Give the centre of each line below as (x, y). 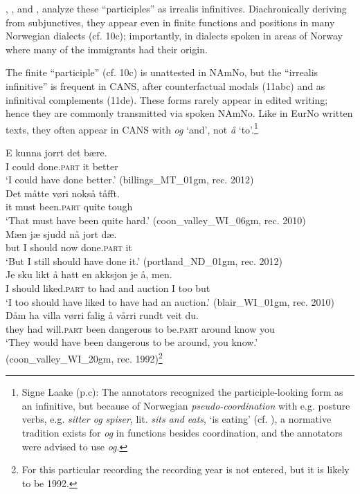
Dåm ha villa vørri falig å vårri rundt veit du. (102, 315)
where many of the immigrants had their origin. (107, 49)
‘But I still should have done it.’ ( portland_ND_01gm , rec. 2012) (144, 260)
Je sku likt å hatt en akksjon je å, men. (89, 274)
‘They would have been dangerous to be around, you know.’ (132, 342)
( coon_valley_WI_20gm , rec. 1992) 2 (84, 357)
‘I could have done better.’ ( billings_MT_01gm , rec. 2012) (130, 180)
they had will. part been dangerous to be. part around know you (140, 328)
